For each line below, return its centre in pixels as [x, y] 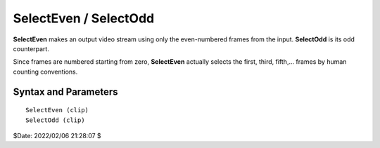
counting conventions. [45, 72]
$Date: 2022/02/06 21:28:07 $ [57, 135]
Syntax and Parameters [66, 92]
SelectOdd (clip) [55, 120]
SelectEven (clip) [57, 110]
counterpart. [31, 48]
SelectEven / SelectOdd [84, 18]
